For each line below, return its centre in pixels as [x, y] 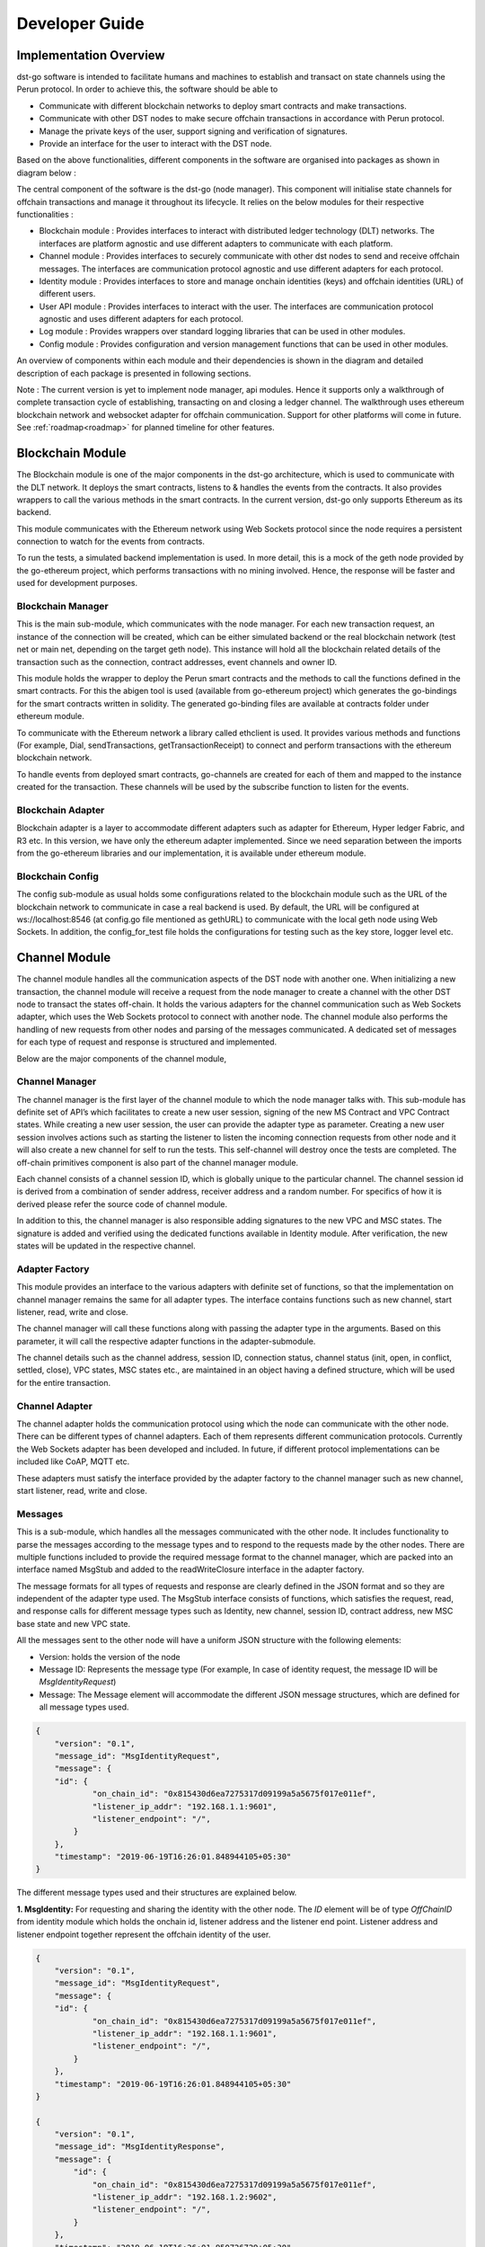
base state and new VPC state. [74, 1623]
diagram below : [46, 173]
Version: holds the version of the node [110, 1656]
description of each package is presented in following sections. [134, 373]
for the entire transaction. [64, 1382]
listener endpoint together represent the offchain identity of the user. [144, 1934]
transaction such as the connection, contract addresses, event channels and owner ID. [177, 662]
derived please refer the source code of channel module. [122, 1203]
